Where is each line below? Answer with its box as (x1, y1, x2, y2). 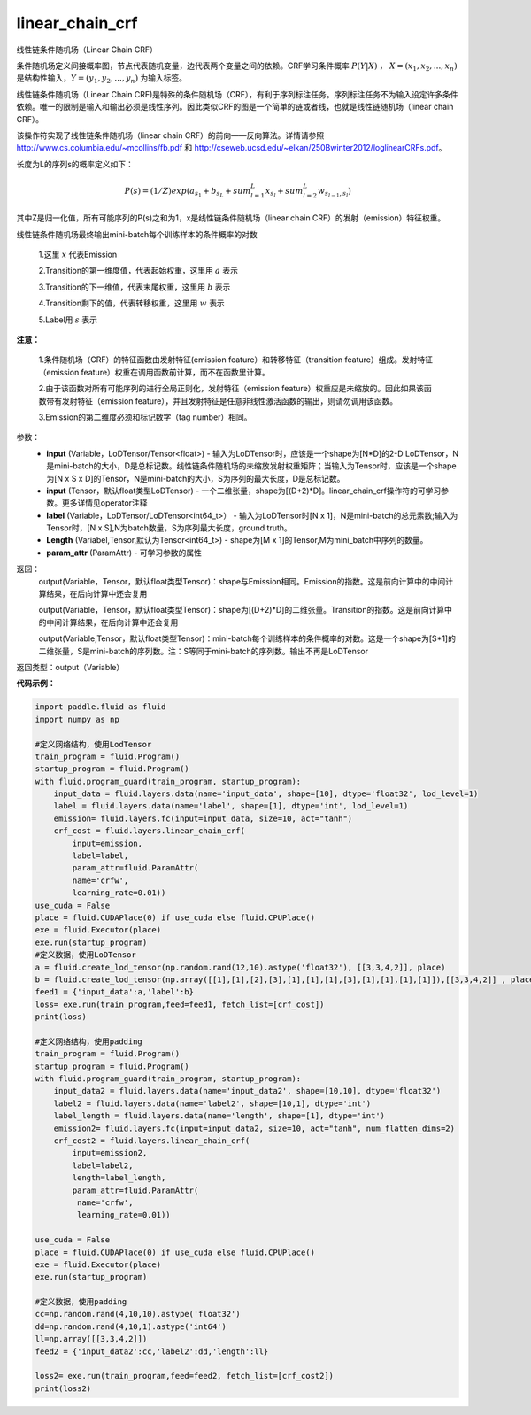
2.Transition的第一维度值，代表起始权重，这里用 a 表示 (38, 266, 239, 276)
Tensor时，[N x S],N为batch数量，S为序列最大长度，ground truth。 (46, 522, 292, 533)
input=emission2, (72, 1148, 148, 1158)
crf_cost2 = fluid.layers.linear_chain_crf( (53, 1136, 250, 1146)
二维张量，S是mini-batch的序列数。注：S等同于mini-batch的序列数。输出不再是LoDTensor (38, 646, 369, 656)
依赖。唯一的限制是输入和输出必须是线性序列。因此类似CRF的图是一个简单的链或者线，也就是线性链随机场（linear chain (16, 102, 454, 112)
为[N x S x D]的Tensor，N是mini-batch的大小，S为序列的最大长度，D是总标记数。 (46, 473, 345, 483)
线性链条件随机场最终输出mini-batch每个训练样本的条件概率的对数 (16, 228, 258, 239)
